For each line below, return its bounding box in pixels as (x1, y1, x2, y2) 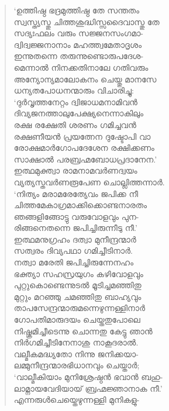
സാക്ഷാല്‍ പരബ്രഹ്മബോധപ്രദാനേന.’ (13, 153, 157, 165)
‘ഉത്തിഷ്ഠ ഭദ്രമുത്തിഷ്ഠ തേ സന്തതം (13, 4, 140, 16)
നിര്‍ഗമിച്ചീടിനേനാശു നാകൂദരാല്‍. (13, 336, 139, 348)
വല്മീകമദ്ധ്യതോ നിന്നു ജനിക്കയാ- (13, 347, 139, 360)
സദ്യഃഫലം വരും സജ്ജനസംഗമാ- (13, 27, 143, 39)
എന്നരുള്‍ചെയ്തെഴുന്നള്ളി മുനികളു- (13, 393, 140, 406)
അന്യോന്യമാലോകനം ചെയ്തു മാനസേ (13, 72, 157, 85)
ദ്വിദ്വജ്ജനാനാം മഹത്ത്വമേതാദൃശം (13, 38, 142, 50)
